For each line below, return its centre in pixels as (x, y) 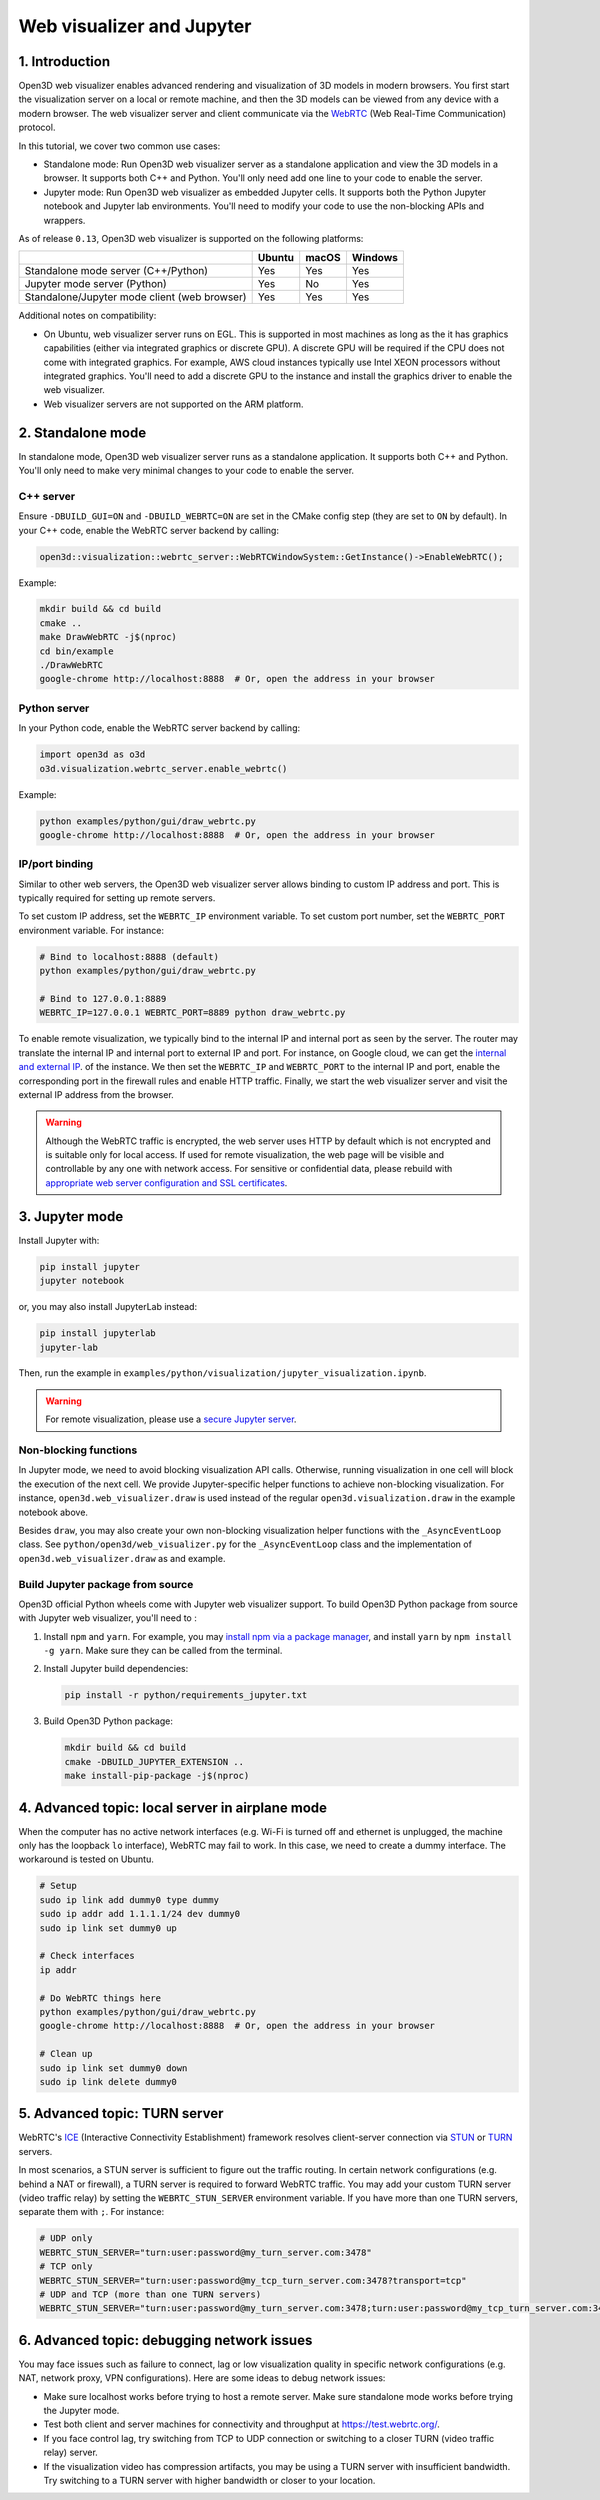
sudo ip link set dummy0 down (113, 2068)
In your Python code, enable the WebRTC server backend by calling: (159, 728)
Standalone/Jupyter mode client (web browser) (135, 297)
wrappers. (64, 220)
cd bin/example (76, 651)
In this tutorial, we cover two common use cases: (119, 146)
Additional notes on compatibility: (87, 316)
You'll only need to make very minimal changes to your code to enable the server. (186, 470)
